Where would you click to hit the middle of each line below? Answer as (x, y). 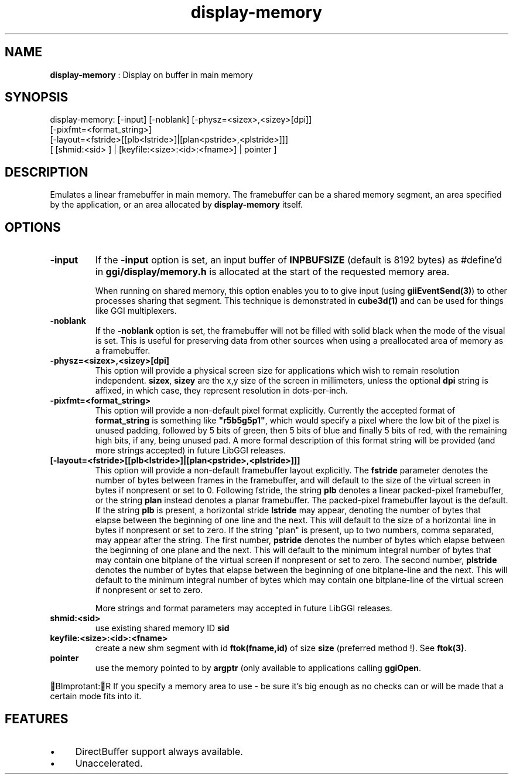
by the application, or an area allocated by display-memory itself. (177, 205)
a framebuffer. (123, 351)
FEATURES (37, 719)
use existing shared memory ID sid (162, 628)
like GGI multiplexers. (136, 311)
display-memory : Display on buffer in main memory (151, 74)
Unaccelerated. (109, 763)
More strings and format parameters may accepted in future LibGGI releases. (244, 608)
